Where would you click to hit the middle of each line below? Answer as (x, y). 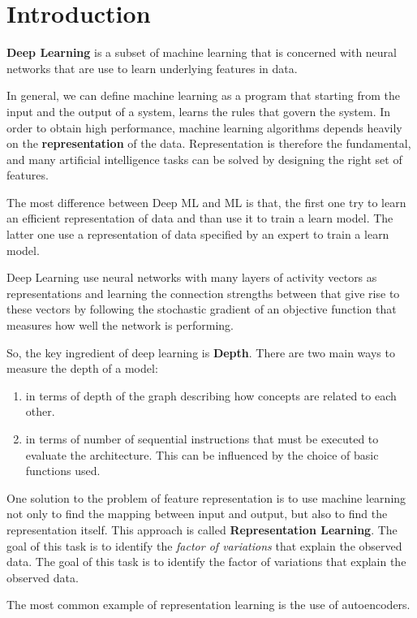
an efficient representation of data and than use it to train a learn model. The (200, 218)
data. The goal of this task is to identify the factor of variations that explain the (206, 562)
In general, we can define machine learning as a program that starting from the (203, 95)
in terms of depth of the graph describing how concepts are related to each (211, 395)
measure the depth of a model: (82, 368)
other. (40, 411)
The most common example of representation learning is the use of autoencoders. (208, 605)
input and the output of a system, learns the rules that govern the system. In (199, 111)
